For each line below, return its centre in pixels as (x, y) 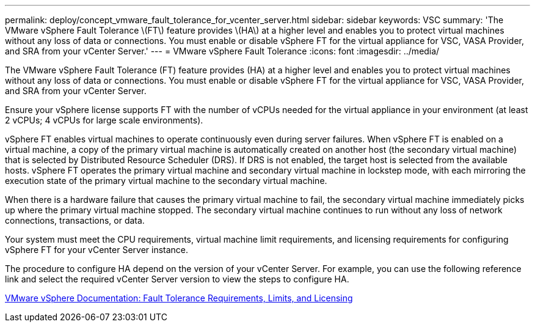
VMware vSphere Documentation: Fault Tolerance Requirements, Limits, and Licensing (179, 298)
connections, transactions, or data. (75, 220)
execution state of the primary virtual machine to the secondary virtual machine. (166, 181)
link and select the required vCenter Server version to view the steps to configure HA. (177, 279)
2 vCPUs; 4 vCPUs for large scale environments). (104, 120)
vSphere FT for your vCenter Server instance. (97, 250)
